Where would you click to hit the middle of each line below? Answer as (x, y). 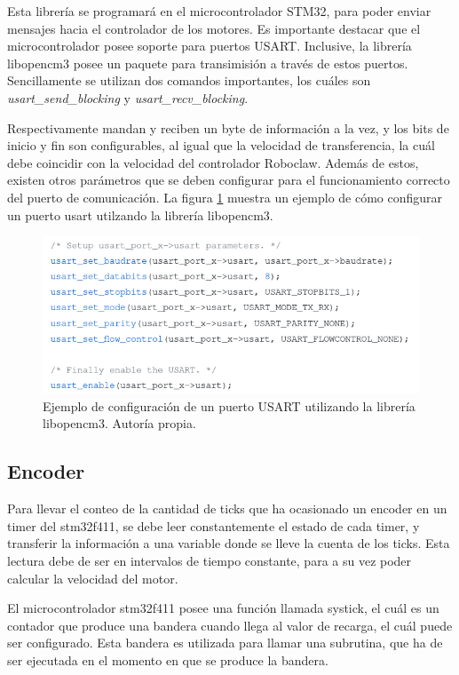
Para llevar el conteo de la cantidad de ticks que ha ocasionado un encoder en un (227, 508)
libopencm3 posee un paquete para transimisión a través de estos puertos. (208, 63)
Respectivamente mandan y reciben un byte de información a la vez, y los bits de (228, 127)
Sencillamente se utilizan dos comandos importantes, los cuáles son (189, 80)
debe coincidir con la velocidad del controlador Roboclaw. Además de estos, (213, 162)
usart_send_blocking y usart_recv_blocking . (128, 97)
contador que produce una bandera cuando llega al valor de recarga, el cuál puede (230, 625)
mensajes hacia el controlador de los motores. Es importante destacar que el (214, 28)
